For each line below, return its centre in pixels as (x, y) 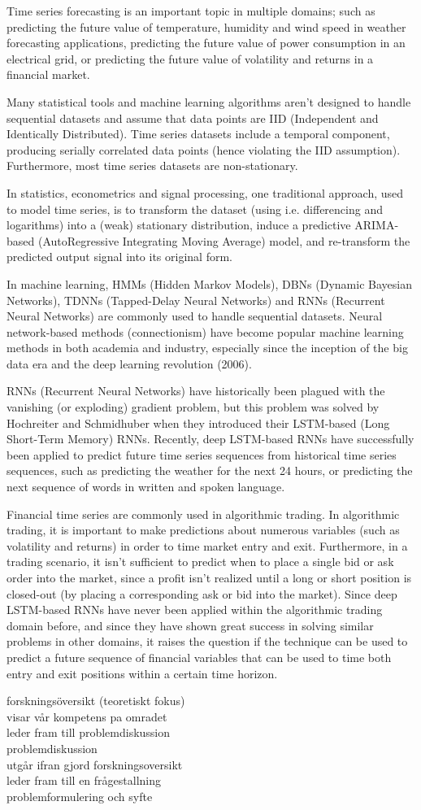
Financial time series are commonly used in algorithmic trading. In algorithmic (203, 514)
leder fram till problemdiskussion (89, 732)
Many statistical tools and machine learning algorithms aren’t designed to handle (209, 101)
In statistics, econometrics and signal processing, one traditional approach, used (205, 192)
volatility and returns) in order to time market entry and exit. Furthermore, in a (207, 545)
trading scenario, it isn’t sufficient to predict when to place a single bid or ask (200, 562)
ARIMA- (377, 225)
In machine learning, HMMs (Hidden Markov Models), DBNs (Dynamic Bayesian (209, 283)
